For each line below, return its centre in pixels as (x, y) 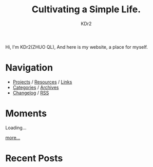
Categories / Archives (36, 87)
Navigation (29, 68)
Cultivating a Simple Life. (86, 9)
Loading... (16, 128)
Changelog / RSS (31, 93)
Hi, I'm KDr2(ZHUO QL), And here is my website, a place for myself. (76, 47)
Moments (26, 113)
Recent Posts (34, 158)
